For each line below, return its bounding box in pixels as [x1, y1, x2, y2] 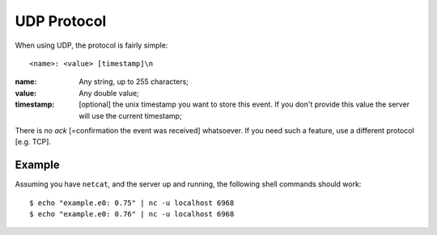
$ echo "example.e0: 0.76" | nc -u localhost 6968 [29, 209, 235, 218]
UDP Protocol [15, 12, 107, 30]
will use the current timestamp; [78, 111, 182, 120]
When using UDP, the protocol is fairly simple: [15, 40, 168, 50]
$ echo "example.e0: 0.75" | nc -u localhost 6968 [29, 198, 235, 208]
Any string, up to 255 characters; [78, 77, 189, 86]
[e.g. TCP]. [15, 137, 52, 147]
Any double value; [78, 88, 139, 98]
